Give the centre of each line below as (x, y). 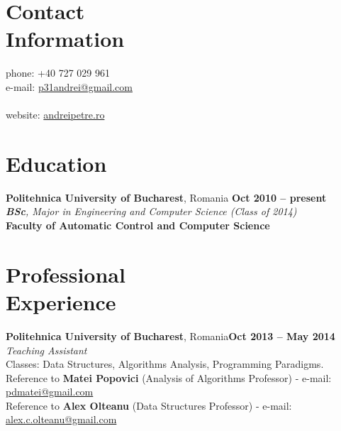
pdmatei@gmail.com (50, 392)
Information (65, 39)
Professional (66, 274)
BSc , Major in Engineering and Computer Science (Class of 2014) (151, 211)
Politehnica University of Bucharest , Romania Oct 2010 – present (166, 197)
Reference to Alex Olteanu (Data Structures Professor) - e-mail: (149, 405)
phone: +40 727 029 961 (58, 73)
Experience (61, 301)
